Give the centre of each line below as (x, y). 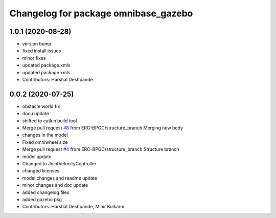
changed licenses (41, 171)
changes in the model (45, 135)
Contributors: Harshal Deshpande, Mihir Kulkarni (73, 207)
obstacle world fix (41, 106)
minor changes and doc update (55, 185)
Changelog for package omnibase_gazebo (101, 13)
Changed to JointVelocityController (59, 164)
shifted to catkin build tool (50, 121)
